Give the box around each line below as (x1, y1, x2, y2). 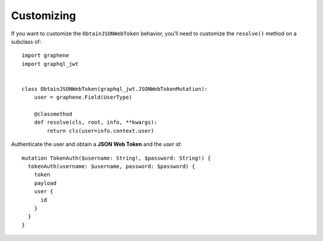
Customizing (11, 9, 76, 22)
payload (33, 179, 57, 187)
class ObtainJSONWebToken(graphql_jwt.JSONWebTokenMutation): (22, 86, 208, 92)
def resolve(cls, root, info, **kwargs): (33, 119, 158, 126)
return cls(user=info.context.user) (47, 127, 155, 134)
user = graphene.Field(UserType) (33, 94, 133, 101)
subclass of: (11, 38, 41, 45)
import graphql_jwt (22, 60, 79, 67)
